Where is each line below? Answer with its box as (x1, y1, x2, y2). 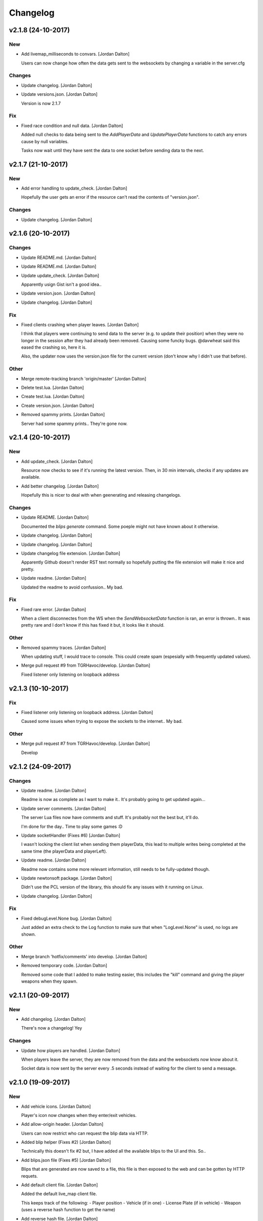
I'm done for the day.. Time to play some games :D (21, 823, 123, 829)
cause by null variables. (21, 138, 69, 144)
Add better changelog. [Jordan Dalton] (21, 483, 99, 489)
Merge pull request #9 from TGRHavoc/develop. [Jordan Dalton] (21, 662, 150, 669)
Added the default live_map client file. (21, 1191, 97, 1197)
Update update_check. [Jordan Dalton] (21, 273, 99, 278)
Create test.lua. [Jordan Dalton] (21, 394, 85, 400)
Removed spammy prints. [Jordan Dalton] (21, 412, 105, 418)
